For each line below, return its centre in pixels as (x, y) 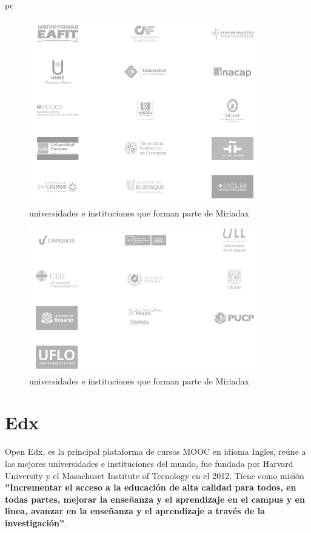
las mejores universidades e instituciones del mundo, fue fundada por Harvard (149, 463)
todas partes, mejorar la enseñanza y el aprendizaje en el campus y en (155, 499)
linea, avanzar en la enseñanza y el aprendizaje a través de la (135, 511)
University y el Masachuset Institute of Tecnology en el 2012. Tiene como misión (155, 475)
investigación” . (36, 522)
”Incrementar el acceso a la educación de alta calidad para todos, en (151, 487)
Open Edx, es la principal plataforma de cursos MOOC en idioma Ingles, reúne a (155, 451)
